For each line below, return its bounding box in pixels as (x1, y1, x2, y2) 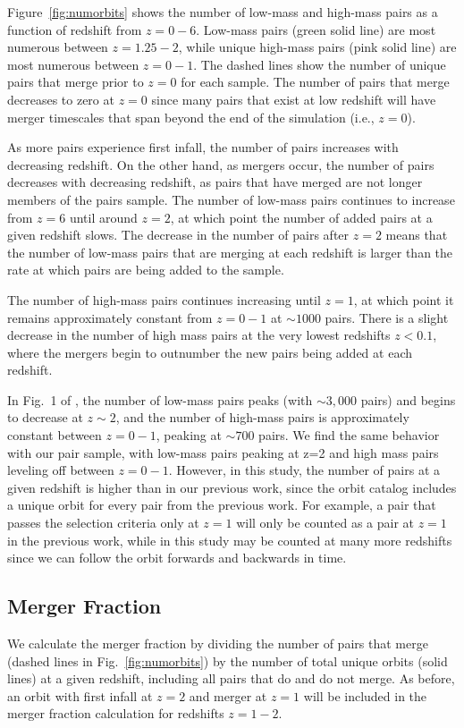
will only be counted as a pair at (236, 513, 414, 532)
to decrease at (7, 408, 83, 427)
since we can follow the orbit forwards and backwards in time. (7, 548, 347, 567)
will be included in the (303, 686, 427, 705)
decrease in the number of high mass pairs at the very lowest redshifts (7, 326, 391, 344)
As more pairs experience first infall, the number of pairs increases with (7, 138, 399, 157)
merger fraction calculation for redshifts (7, 704, 224, 723)
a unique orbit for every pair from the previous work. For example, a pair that (7, 495, 436, 514)
